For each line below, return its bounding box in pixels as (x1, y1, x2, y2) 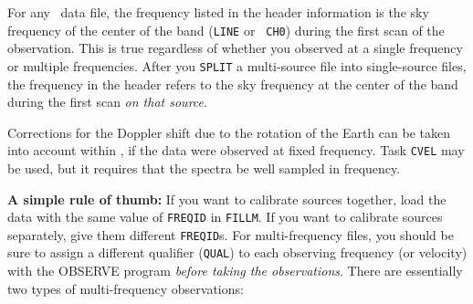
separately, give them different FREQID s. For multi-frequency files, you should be (7, 225, 454, 244)
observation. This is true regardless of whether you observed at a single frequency (7, 38, 463, 58)
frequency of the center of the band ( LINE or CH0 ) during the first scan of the (7, 20, 445, 39)
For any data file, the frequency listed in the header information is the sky (7, 3, 429, 21)
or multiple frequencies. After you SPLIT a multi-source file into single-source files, (7, 56, 467, 75)
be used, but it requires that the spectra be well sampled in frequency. (7, 158, 401, 177)
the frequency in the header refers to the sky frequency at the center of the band (7, 74, 458, 93)
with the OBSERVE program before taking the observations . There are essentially (7, 261, 463, 280)
